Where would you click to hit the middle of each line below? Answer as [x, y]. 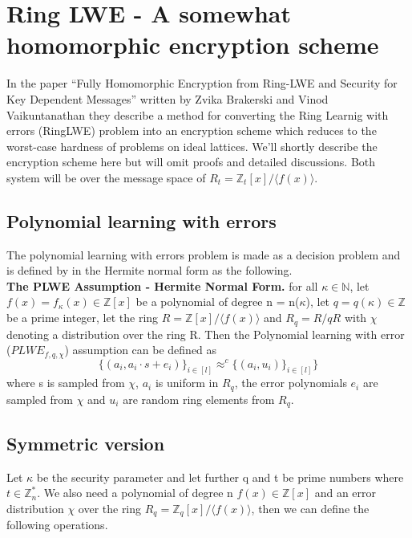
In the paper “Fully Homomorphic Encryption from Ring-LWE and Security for [202, 83]
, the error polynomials [291, 383]
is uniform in [187, 383]
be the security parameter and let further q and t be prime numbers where [220, 477]
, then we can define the [310, 508]
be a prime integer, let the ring [83, 318]
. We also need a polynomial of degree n [135, 493]
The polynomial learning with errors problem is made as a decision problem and [204, 254]
